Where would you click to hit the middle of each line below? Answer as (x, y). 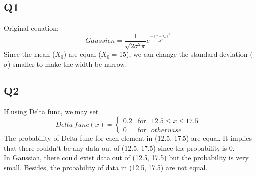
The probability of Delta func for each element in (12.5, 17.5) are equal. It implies (128, 138)
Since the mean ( (30, 54)
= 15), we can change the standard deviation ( (182, 54)
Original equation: (31, 28)
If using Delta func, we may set (51, 111)
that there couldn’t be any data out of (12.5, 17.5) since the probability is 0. (119, 148)
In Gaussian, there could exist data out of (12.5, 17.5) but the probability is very (127, 157)
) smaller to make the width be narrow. (68, 64)
